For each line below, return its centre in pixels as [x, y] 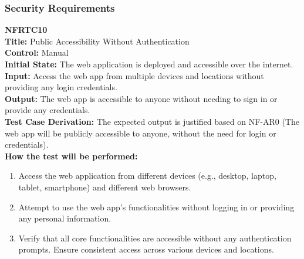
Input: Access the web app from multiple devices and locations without [134, 75]
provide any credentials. [48, 110]
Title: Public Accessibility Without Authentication [97, 41]
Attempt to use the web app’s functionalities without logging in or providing [156, 207]
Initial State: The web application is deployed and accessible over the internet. [149, 64]
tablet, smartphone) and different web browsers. [105, 187]
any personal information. [65, 218]
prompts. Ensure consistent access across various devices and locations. [146, 249]
